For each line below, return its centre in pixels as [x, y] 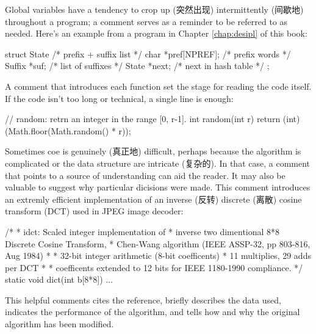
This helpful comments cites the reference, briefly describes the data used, [143, 300]
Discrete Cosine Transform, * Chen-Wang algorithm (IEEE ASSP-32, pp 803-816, [158, 243]
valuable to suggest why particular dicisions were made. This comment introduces [158, 187]
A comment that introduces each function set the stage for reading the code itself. [158, 86]
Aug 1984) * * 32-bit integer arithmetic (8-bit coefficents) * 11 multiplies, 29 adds [158, 256]
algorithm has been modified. [59, 324]
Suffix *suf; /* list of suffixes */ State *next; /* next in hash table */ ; [137, 66]
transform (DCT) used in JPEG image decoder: [94, 211]
